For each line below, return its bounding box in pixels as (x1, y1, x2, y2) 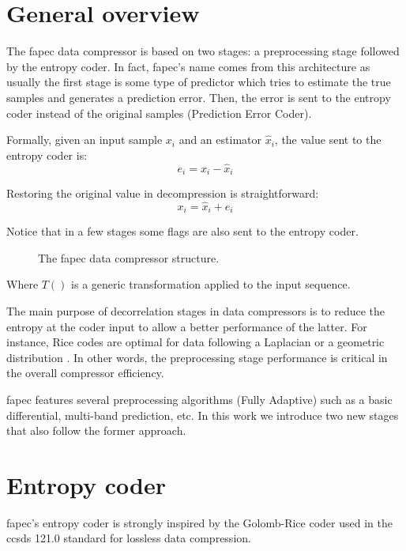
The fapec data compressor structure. (38, 249, 220, 266)
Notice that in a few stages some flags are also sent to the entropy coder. (6, 223, 359, 240)
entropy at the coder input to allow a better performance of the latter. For (6, 318, 367, 334)
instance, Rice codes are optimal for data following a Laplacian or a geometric (6, 334, 385, 350)
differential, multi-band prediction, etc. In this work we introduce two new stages (6, 406, 399, 423)
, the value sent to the (274, 131, 382, 148)
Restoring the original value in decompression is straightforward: (6, 184, 319, 201)
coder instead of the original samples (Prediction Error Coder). (6, 104, 312, 121)
